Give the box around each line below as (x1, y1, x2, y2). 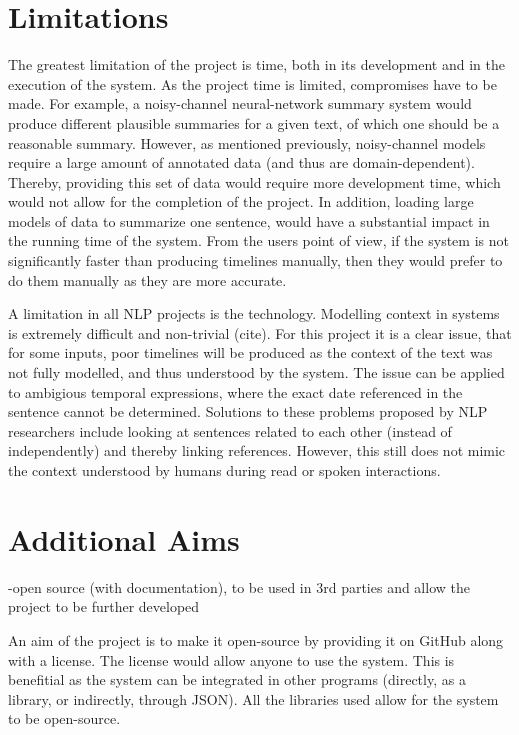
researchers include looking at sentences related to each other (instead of (8, 420, 452, 441)
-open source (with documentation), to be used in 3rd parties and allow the (8, 576, 470, 597)
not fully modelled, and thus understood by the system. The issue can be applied (8, 362, 505, 383)
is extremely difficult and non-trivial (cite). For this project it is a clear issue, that (8, 322, 512, 343)
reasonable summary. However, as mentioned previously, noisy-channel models (8, 132, 486, 153)
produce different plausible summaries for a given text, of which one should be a (8, 112, 500, 133)
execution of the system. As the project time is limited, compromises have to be (8, 73, 497, 94)
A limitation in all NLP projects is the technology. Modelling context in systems (8, 303, 500, 324)
